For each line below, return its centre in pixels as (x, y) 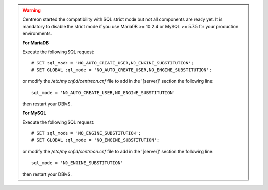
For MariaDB (36, 43)
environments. (37, 33)
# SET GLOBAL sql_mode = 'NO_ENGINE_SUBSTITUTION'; (96, 140)
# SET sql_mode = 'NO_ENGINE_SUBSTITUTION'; (86, 133)
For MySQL (34, 113)
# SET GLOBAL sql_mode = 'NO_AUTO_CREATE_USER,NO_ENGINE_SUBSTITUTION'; (122, 70)
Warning (32, 10)
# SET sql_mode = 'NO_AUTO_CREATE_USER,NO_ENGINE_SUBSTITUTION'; (112, 63)
